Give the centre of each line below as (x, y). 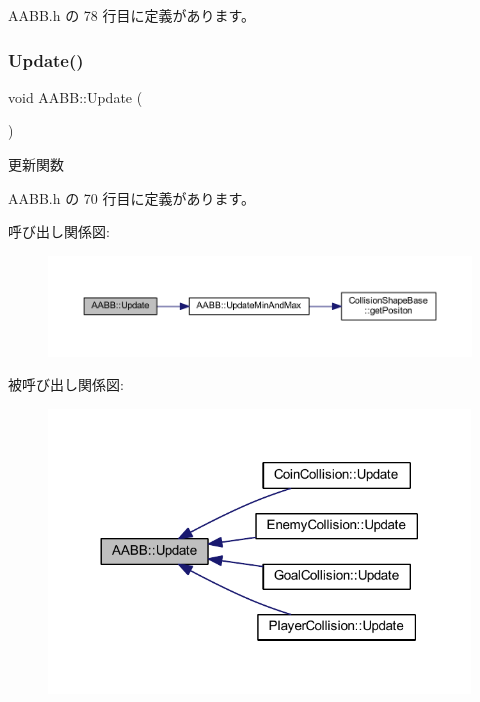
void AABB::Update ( (75, 96)
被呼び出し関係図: (66, 384)
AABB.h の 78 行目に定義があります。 (132, 15)
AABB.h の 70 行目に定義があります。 (132, 197)
